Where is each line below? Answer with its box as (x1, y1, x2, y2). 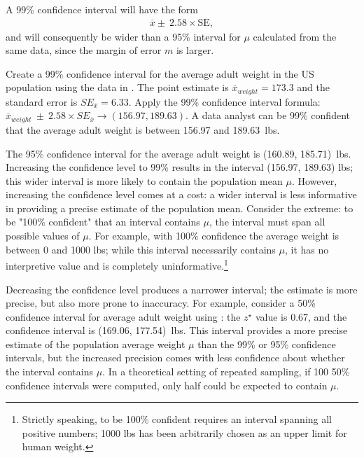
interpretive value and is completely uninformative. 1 (6, 256, 228, 272)
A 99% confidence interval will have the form (6, 2, 199, 16)
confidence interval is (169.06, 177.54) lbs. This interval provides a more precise (6, 323, 348, 338)
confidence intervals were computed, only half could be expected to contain (6, 377, 328, 392)
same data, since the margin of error (6, 43, 162, 57)
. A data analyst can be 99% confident (185, 108, 350, 123)
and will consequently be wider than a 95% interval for (6, 29, 241, 43)
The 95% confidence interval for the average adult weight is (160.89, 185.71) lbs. (6, 146, 351, 160)
